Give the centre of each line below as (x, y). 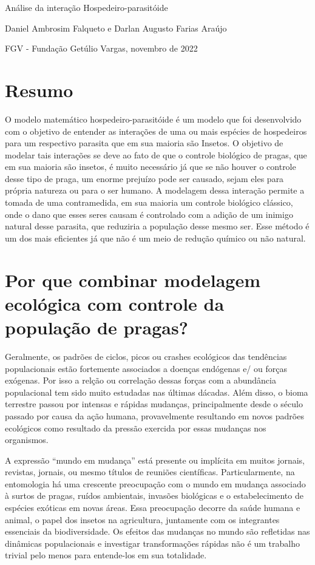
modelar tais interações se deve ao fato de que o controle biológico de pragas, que (156, 154)
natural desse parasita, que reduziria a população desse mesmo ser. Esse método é (157, 226)
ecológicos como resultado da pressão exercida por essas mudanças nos (136, 428)
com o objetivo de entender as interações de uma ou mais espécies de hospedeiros (156, 131)
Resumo (39, 90)
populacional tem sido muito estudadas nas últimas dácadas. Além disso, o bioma (157, 392)
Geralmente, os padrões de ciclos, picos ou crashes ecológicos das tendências (146, 356)
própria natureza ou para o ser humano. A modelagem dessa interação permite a (155, 190)
